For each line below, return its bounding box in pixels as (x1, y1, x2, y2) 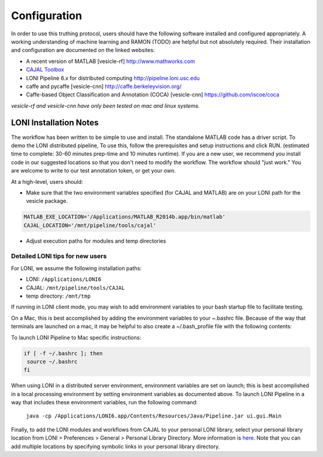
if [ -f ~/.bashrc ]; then (23, 350, 103, 356)
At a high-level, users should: (11, 178, 83, 185)
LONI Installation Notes (11, 117, 99, 128)
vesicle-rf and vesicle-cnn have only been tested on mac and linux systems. (11, 102, 200, 109)
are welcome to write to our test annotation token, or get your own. (11, 167, 176, 174)
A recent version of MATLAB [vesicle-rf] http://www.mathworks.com (26, 57, 196, 65)
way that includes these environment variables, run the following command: (11, 399, 198, 406)
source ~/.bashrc (27, 358, 78, 365)
